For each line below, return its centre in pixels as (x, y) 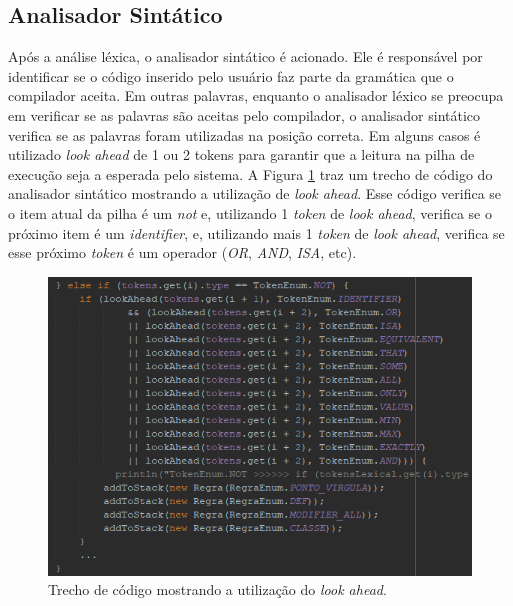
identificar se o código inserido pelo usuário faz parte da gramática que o (231, 75)
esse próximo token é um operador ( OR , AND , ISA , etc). (182, 252)
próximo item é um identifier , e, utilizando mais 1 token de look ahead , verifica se (256, 232)
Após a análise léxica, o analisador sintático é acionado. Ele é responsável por (245, 56)
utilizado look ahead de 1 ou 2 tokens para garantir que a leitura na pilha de (241, 154)
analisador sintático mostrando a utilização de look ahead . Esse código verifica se (255, 193)
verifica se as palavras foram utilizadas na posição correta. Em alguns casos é (244, 134)
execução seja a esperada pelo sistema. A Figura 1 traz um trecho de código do (250, 173)
